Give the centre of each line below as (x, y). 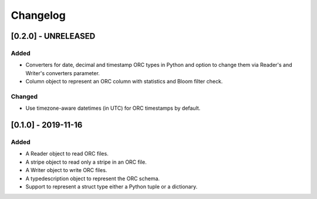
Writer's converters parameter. (63, 73)
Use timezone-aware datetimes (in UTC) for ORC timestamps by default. (113, 108)
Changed (24, 96)
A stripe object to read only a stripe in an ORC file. (86, 162)
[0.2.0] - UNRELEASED (53, 36)
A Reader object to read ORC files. (67, 154)
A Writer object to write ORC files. (66, 170)
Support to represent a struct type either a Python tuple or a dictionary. (112, 186)
